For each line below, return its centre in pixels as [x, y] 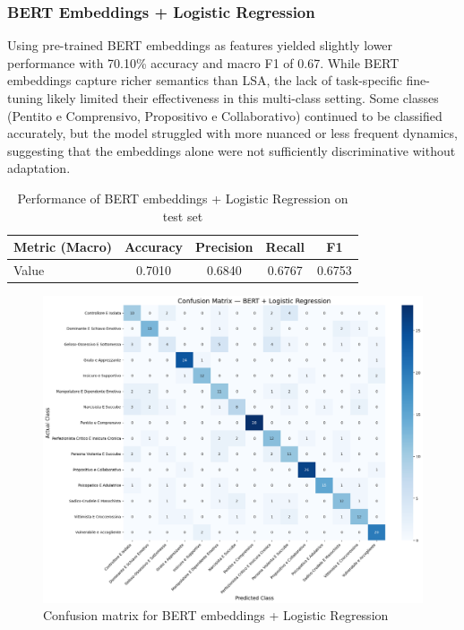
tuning [25, 98]
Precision [224, 247]
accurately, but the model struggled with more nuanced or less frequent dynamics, [232, 133]
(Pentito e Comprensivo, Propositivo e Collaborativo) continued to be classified [225, 115]
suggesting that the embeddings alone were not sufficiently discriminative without [232, 150]
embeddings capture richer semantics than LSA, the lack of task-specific [205, 80]
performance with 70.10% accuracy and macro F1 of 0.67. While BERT [203, 62]
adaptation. [39, 168]
